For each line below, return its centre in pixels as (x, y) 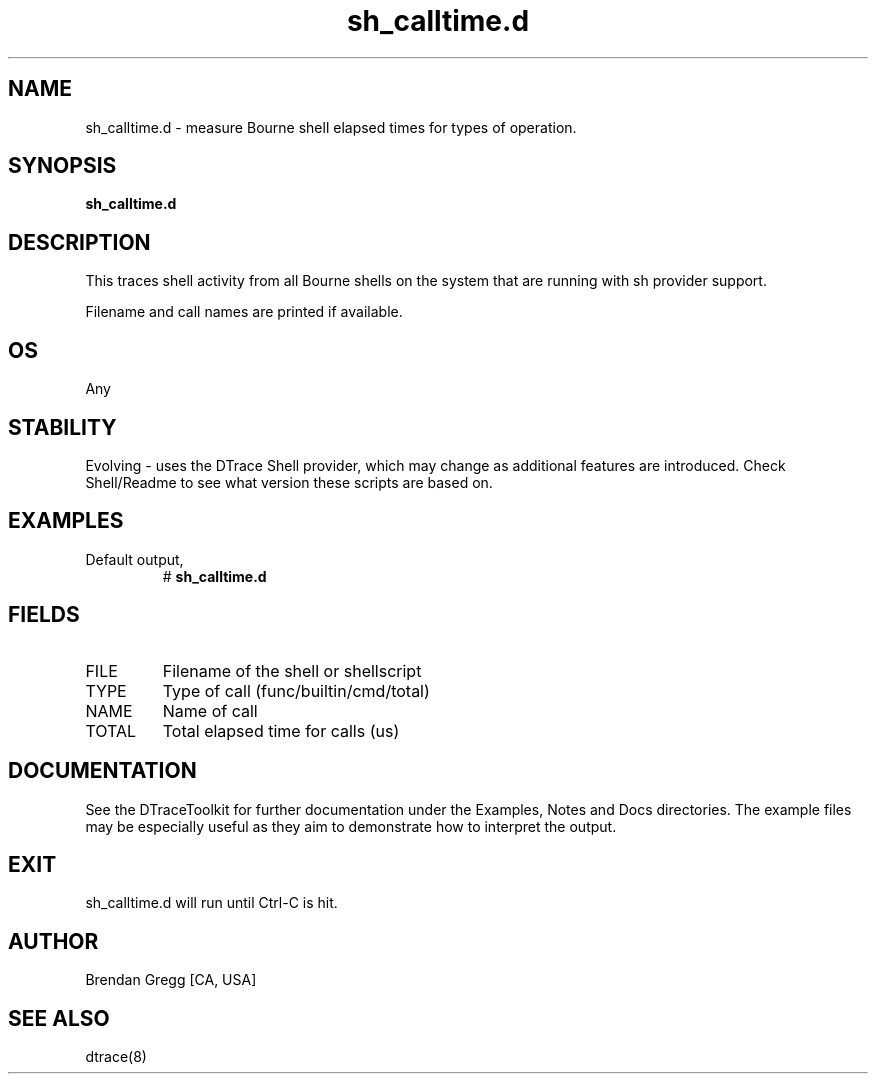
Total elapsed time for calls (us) (281, 730)
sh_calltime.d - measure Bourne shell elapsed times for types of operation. (331, 127)
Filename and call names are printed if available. (244, 312)
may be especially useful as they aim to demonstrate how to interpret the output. (351, 826)
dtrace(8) (116, 1057)
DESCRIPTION (79, 242)
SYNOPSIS (62, 166)
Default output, (134, 559)
